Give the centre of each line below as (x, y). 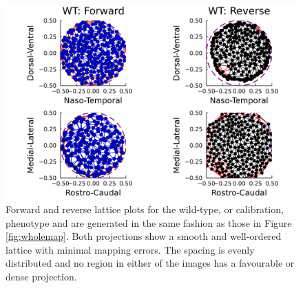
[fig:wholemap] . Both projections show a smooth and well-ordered (144, 236)
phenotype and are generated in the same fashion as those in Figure (149, 222)
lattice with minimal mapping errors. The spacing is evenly (130, 249)
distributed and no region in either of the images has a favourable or (150, 263)
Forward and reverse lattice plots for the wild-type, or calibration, (145, 209)
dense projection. (41, 276)
